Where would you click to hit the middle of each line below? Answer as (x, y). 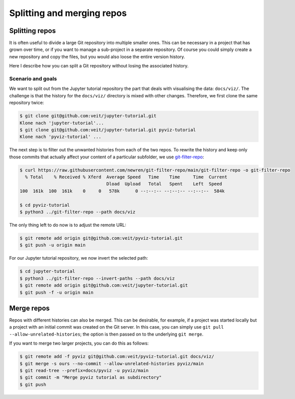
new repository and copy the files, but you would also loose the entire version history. (97, 56)
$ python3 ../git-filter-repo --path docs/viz (77, 212)
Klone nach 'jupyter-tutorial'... (62, 123)
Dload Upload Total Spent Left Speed (164, 184)
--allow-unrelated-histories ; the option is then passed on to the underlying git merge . (106, 334)
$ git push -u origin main (53, 245)
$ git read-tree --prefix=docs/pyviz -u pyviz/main (84, 370)
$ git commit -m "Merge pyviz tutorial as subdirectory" (91, 378)
